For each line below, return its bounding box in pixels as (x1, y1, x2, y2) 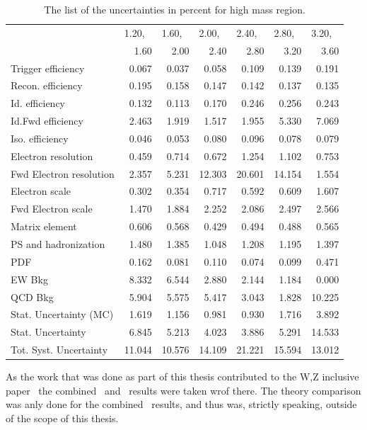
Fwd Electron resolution (11, 166, 115, 181)
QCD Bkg (11, 289, 54, 304)
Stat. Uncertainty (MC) (11, 307, 114, 322)
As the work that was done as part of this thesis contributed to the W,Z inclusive (6, 369, 359, 384)
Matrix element (11, 219, 77, 234)
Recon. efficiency (11, 78, 83, 93)
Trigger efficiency (11, 60, 85, 75)
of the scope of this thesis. (6, 410, 119, 425)
